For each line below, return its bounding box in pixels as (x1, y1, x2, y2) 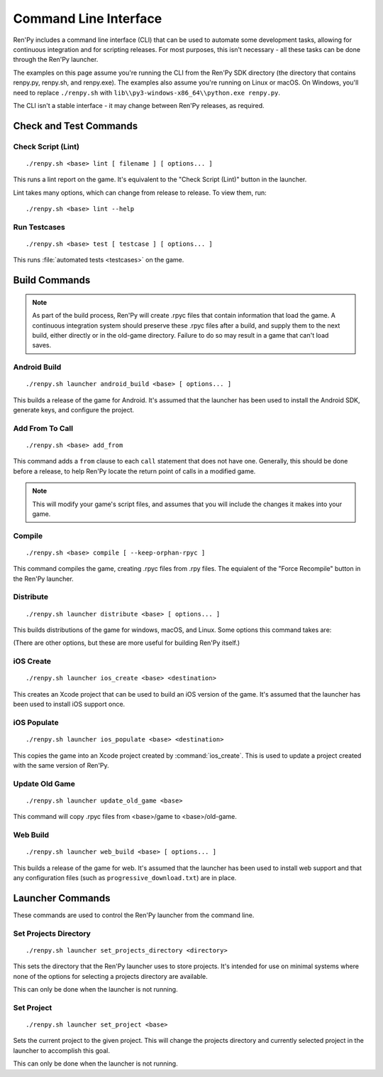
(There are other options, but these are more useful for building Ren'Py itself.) (13, 638, 240, 647)
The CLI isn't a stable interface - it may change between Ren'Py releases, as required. (13, 101, 265, 109)
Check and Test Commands (13, 119, 138, 132)
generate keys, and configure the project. (13, 406, 135, 414)
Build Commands (13, 274, 91, 286)
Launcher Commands (13, 892, 111, 904)
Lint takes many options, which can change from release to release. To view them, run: (13, 188, 267, 197)
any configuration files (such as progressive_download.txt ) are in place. (13, 874, 237, 882)
